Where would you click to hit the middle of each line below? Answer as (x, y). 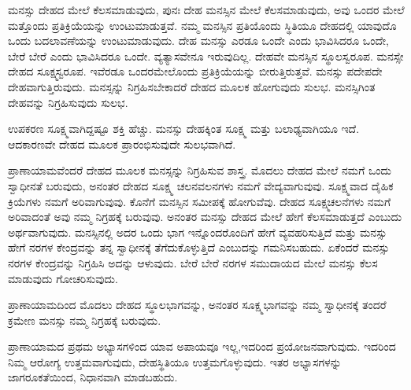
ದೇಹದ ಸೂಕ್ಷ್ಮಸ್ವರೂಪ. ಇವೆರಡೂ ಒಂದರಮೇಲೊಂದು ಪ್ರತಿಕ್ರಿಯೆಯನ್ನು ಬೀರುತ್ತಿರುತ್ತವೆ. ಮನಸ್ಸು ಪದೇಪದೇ (195, 71)
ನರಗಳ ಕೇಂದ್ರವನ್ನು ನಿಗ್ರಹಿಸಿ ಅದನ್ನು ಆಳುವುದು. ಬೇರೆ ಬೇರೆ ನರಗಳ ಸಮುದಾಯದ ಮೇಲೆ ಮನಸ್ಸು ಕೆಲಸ (193, 262)
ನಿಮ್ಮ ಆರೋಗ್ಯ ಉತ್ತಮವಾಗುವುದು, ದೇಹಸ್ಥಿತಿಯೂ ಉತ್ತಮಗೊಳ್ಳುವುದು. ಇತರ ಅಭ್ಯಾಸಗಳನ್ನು (175, 361)
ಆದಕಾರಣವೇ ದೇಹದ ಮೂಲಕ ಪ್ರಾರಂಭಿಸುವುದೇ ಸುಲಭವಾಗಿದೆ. (122, 143)
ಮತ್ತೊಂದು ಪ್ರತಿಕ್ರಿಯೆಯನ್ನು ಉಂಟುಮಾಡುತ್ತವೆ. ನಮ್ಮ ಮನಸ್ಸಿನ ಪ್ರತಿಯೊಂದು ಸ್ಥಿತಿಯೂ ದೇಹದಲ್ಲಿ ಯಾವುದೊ (202, 25)
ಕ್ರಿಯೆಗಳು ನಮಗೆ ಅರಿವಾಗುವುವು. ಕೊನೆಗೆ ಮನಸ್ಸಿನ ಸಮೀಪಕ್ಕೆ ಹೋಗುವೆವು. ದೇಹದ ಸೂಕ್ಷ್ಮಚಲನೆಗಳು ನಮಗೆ (200, 201)
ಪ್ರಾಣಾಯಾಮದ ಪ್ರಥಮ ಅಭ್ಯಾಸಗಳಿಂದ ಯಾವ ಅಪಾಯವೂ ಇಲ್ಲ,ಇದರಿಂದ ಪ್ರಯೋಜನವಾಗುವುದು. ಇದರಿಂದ (202, 346)
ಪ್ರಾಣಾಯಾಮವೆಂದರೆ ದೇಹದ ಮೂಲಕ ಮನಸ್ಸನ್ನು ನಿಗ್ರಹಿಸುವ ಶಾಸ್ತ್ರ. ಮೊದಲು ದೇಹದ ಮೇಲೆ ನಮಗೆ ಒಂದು (200, 170)
